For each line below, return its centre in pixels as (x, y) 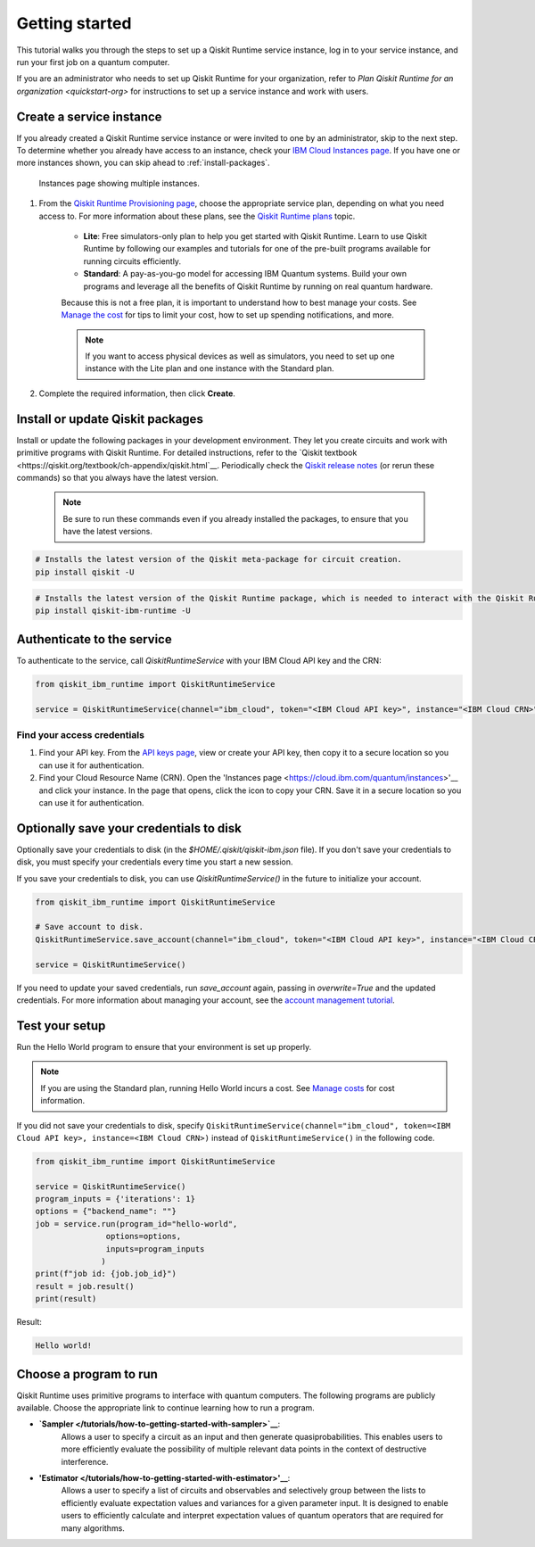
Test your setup (61, 1026)
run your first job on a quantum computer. (93, 62)
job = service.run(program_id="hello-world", (136, 1224)
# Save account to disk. (90, 927)
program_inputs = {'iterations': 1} (115, 1199)
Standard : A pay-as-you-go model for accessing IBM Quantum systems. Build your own (245, 274)
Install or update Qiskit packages (110, 419)
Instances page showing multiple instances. (119, 183)
